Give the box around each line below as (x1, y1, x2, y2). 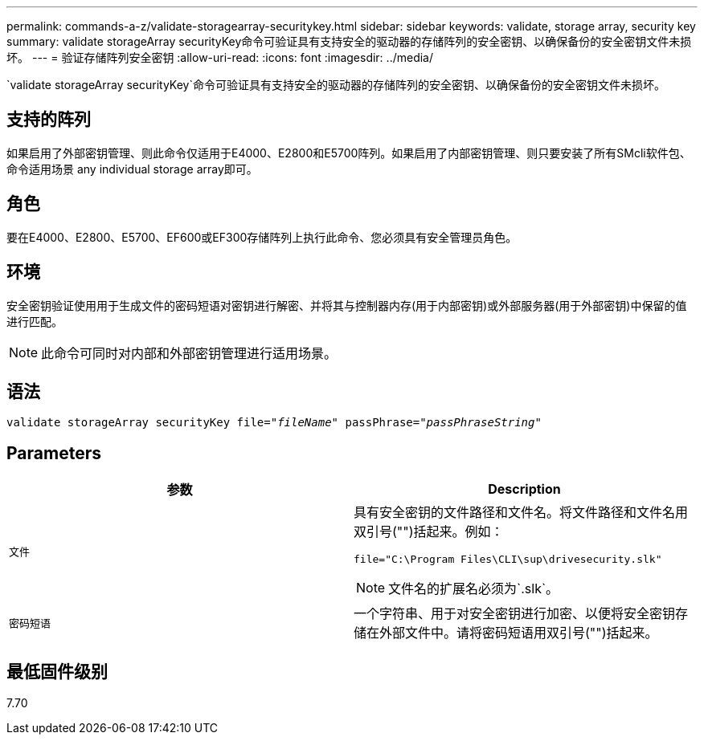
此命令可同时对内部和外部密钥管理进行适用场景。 (41, 344, 338, 361)
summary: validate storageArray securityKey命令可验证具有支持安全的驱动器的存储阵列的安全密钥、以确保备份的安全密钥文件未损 (6, 35, 692, 48)
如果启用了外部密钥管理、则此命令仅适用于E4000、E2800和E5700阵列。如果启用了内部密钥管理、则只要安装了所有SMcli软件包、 (6, 145, 691, 160)
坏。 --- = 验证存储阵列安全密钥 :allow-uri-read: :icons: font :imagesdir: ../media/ (6, 51, 434, 64)
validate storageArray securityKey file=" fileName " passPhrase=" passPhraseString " (6, 416, 542, 430)
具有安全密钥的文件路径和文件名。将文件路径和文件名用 (354, 504, 689, 521)
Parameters (6, 442, 101, 463)
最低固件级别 (6, 661, 108, 682)
